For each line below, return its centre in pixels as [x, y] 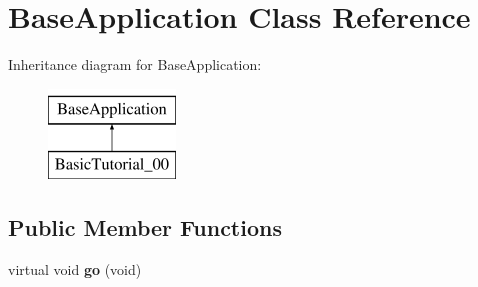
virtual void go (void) [75, 268]
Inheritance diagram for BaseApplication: [135, 64]
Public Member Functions [145, 226]
